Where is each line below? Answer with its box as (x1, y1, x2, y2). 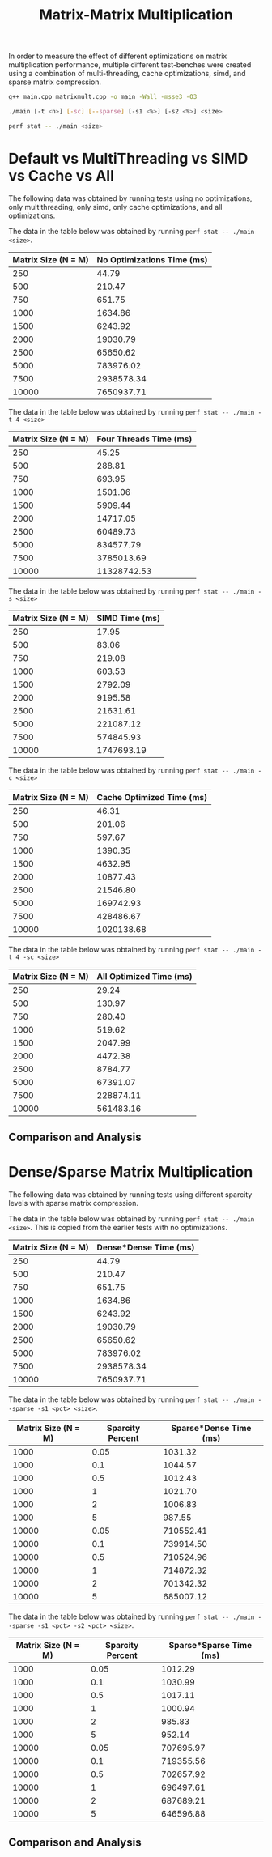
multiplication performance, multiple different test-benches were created (8, 60, 252, 70)
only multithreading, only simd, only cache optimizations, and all (8, 202, 223, 211)
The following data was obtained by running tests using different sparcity (8, 1190, 253, 1199)
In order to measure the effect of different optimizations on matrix (8, 51, 227, 62)
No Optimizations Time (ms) (96, 253, 208, 265)
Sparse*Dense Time (171, 1423, 252, 1434)
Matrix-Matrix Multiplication (39, 6, 233, 24)
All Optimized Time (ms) (96, 970, 193, 982)
